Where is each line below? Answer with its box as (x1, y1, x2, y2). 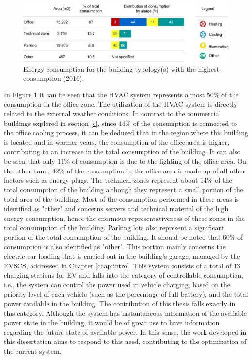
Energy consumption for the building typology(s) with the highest (23, 63, 220, 74)
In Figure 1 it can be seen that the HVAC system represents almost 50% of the (4, 89, 239, 99)
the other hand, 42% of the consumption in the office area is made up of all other (4, 165, 246, 175)
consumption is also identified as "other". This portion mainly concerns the (4, 241, 226, 251)
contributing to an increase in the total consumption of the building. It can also (4, 146, 241, 156)
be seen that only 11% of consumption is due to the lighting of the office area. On (4, 156, 247, 166)
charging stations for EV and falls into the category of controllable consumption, (4, 270, 243, 280)
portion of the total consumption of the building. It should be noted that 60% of (4, 232, 243, 242)
